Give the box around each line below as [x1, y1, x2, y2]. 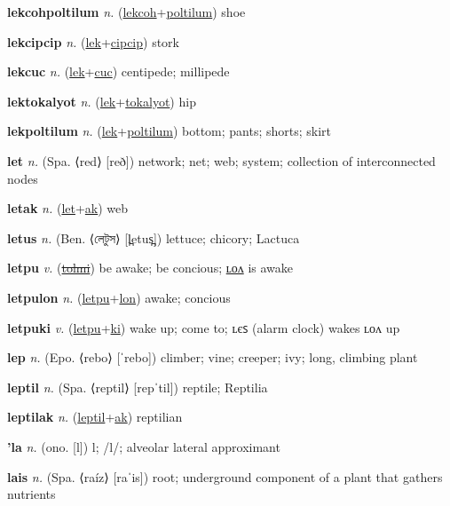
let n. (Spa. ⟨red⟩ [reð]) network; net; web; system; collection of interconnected [7, 151, 436, 170]
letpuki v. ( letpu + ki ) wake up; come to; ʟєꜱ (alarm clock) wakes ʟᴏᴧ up [7, 318, 400, 336]
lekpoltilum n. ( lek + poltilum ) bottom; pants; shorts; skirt [7, 122, 332, 140]
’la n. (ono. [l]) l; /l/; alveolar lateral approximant [7, 437, 280, 455]
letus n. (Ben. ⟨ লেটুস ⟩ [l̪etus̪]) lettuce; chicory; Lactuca [7, 228, 300, 247]
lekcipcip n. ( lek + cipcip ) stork [7, 32, 179, 51]
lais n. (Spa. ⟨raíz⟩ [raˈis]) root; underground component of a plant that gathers [7, 467, 443, 486]
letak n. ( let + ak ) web [7, 199, 129, 217]
